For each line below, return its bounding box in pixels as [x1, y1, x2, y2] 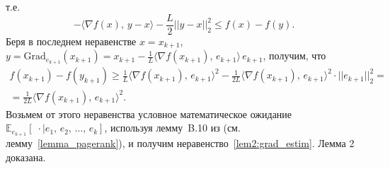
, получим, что [263, 48, 326, 63]
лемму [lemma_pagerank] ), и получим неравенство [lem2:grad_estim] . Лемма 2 [6, 136, 355, 151]
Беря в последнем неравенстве [6, 33, 137, 48]
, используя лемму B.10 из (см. [104, 120, 241, 135]
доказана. [6, 149, 46, 164]
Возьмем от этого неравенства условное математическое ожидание [6, 106, 292, 121]
